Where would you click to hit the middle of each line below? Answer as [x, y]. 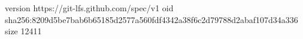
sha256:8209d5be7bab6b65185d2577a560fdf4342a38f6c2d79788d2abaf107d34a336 [151, 19]
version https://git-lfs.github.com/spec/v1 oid [89, 8]
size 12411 [23, 31]
